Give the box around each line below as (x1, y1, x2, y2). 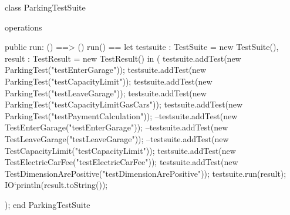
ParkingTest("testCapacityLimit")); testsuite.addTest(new (5, 75, 213, 87)
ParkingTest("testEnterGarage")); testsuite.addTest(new (5, 63, 207, 76)
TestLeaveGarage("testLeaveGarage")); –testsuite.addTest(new (5, 132, 229, 145)
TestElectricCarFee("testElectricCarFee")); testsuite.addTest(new (5, 156, 238, 168)
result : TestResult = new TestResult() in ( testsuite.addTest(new (5, 52, 241, 64)
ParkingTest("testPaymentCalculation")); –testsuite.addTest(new (5, 109, 238, 122)
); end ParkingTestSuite (5, 198, 90, 210)
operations (5, 21, 42, 33)
